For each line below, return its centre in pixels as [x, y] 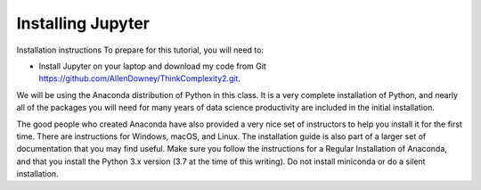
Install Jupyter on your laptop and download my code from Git [152, 66]
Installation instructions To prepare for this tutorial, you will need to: [140, 50]
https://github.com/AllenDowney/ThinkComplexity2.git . [139, 78]
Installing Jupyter [83, 23]
